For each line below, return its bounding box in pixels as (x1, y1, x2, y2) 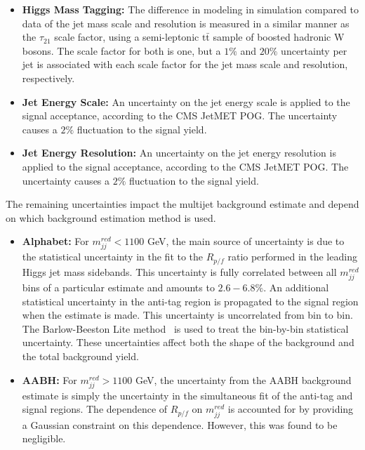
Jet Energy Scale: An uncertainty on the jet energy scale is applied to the (22, 94, 350, 109)
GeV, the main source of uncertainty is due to (147, 234, 345, 249)
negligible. (22, 431, 66, 446)
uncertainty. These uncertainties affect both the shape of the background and (22, 335, 354, 350)
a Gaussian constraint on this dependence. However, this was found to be (22, 417, 338, 432)
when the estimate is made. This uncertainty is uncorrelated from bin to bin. (22, 307, 353, 322)
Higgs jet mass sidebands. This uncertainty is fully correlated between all (22, 264, 337, 279)
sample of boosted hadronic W (213, 29, 345, 44)
